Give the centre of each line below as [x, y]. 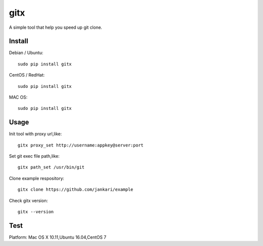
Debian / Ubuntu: [26, 53]
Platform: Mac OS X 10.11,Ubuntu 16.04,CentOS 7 [58, 237]
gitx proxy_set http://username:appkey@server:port [81, 145]
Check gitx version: [28, 201]
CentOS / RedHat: [27, 75]
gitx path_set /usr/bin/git [51, 167]
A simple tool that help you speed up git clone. [56, 27]
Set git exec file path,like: [34, 156]
